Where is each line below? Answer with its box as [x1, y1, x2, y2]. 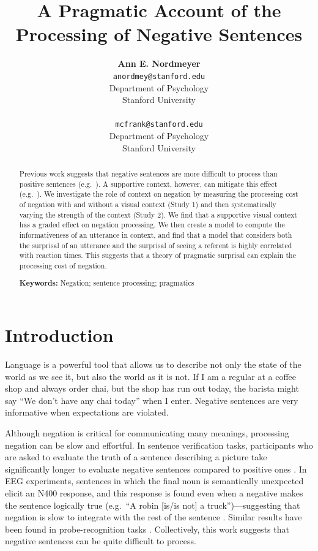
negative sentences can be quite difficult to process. [5, 534, 196, 547]
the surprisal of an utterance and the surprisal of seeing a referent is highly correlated [19, 240, 292, 250]
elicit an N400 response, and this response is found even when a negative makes [5, 486, 303, 499]
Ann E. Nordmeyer [117, 57, 201, 70]
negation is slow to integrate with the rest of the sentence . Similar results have [5, 511, 302, 523]
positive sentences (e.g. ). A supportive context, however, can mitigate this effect [19, 178, 278, 189]
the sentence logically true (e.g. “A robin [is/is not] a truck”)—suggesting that [5, 498, 300, 511]
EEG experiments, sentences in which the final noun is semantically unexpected [5, 474, 304, 487]
